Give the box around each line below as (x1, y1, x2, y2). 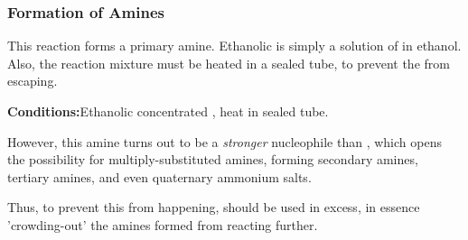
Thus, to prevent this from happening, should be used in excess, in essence (7, 198, 420, 217)
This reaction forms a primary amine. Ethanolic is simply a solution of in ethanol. (7, 36, 462, 55)
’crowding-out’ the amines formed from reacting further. (7, 215, 318, 234)
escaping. (7, 71, 58, 90)
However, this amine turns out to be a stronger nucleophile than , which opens (7, 132, 442, 151)
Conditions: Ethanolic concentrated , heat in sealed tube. (7, 102, 329, 120)
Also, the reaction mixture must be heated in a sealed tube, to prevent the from (7, 53, 450, 72)
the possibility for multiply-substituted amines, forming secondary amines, (7, 150, 418, 169)
